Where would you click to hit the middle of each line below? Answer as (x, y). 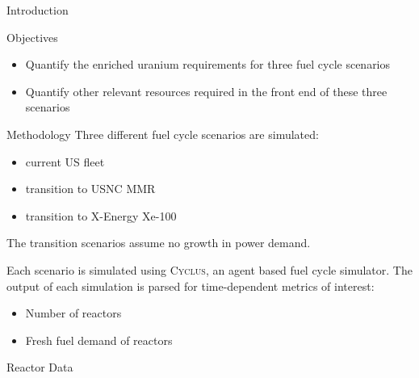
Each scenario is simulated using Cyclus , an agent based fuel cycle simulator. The (209, 269)
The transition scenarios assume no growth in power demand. (159, 243)
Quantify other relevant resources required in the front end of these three (206, 91)
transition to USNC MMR (90, 189)
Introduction (38, 10)
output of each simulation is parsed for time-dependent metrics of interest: (191, 286)
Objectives (32, 37)
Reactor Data (40, 367)
